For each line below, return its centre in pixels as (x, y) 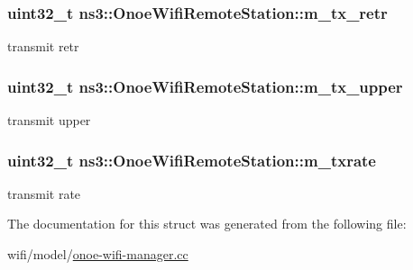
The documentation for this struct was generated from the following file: (207, 224)
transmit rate (44, 193)
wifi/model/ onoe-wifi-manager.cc (98, 254)
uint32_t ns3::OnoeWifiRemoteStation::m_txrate (192, 160)
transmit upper (49, 120)
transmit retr (43, 46)
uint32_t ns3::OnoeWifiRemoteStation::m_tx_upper (205, 86)
